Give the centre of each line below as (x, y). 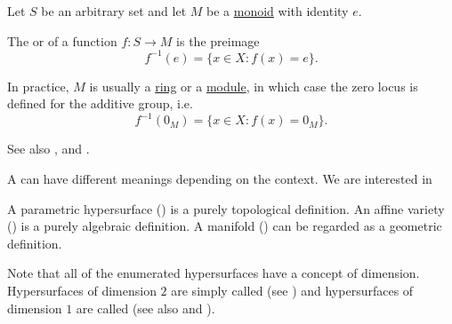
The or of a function (62, 40)
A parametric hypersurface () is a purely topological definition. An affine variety (226, 208)
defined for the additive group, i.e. (100, 103)
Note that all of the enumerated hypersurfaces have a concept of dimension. (214, 273)
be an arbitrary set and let (114, 11)
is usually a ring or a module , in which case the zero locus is (254, 86)
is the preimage (218, 40)
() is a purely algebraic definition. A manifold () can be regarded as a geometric (225, 226)
